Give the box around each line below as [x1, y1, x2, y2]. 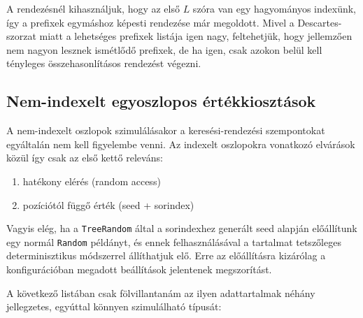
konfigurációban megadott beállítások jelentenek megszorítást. [6, 262, 272, 277]
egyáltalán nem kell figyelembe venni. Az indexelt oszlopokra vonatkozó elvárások [6, 136, 355, 151]
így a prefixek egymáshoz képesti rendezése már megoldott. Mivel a [6, 15, 294, 29]
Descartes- [297, 15, 342, 29]
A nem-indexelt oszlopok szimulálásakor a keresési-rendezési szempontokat [6, 123, 325, 138]
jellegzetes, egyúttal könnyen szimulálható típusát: [6, 299, 222, 314]
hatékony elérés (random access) [22, 173, 161, 188]
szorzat [6, 29, 36, 43]
